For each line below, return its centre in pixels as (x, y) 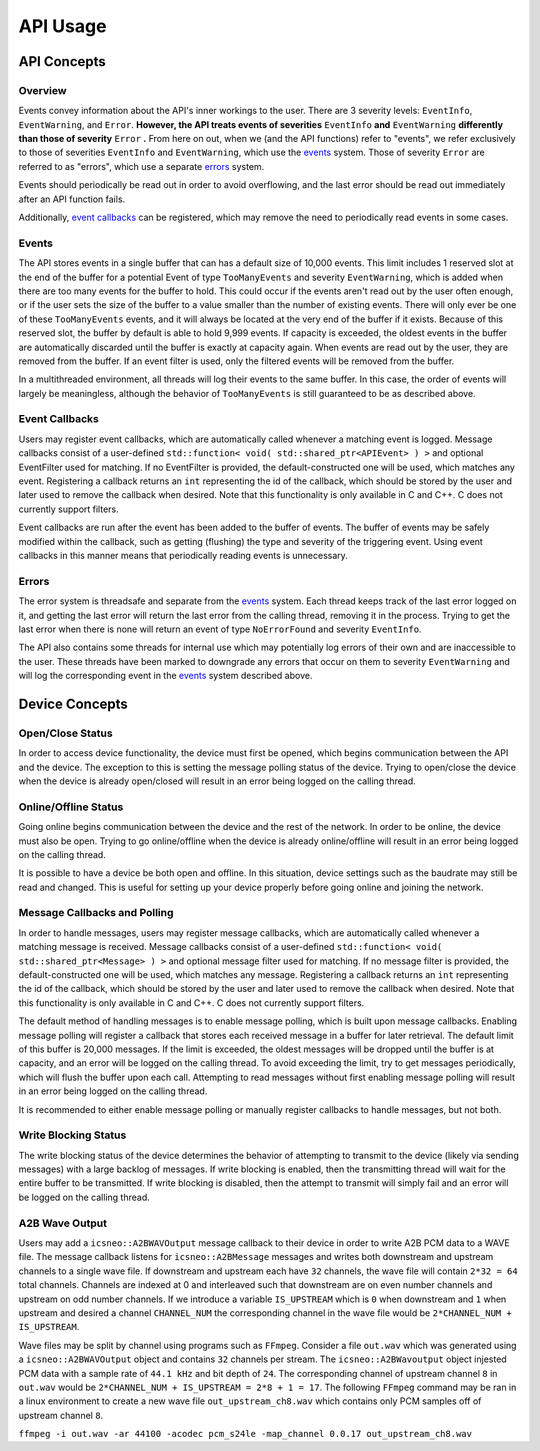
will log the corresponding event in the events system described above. (165, 676)
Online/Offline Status (71, 807)
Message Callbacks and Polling (96, 913)
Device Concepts (73, 703)
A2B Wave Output (62, 1223)
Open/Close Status (66, 733)
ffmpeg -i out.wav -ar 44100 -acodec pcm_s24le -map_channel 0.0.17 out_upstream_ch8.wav (245, 1434)
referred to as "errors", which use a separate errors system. (141, 166)
